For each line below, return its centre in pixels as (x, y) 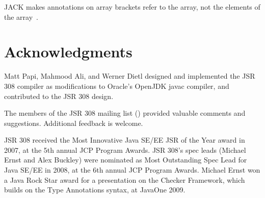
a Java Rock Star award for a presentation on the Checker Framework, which (125, 179)
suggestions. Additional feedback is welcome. (74, 123)
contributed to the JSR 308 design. (59, 96)
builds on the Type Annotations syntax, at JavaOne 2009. (95, 190)
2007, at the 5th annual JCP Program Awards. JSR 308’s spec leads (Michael (125, 150)
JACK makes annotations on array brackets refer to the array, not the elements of (132, 7)
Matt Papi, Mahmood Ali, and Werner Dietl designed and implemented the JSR (130, 76)
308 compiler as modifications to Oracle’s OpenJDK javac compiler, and (117, 86)
